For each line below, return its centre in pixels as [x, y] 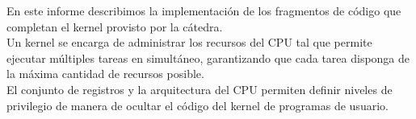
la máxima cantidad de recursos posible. [105, 74]
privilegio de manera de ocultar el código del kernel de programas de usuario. [197, 105]
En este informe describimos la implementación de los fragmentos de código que [204, 10]
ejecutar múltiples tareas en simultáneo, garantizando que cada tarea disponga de [208, 57]
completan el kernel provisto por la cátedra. [115, 26]
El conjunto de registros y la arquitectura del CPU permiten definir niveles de [200, 89]
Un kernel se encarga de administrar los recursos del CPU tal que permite [189, 42]
